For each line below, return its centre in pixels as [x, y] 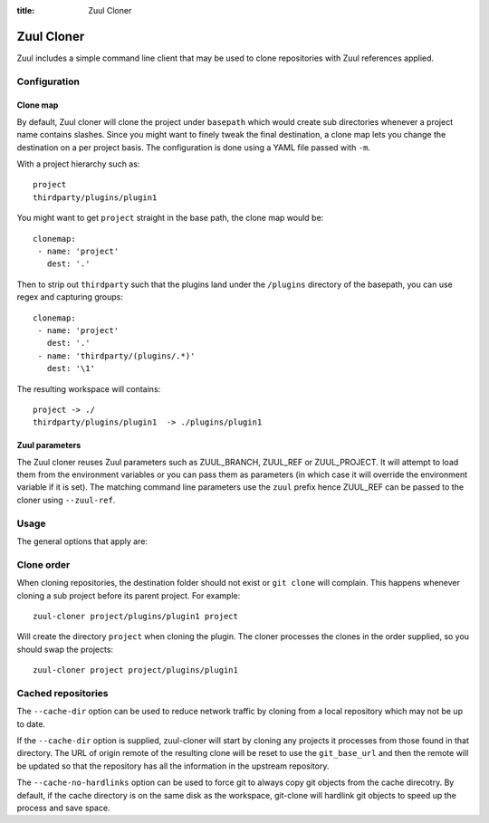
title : [26, 10]
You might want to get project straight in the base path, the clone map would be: [170, 218]
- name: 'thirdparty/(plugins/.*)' [116, 356]
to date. [31, 723]
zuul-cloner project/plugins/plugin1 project [136, 616]
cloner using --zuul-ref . [66, 500]
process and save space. [63, 808]
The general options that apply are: [82, 541]
